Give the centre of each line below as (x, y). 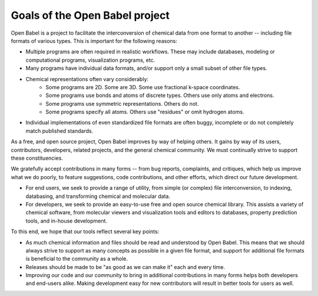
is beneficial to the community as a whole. (77, 259)
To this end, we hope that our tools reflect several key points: (85, 231)
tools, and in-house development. (67, 221)
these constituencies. (37, 158)
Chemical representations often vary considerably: (87, 79)
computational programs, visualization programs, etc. (90, 60)
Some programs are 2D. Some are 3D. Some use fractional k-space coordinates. (143, 87)
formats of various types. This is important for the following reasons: (94, 41)
